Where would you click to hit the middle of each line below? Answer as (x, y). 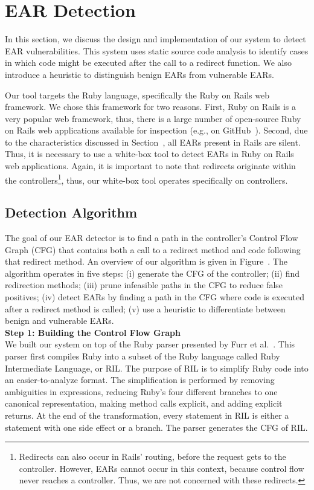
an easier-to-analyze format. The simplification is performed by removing (140, 380)
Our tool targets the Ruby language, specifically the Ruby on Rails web (137, 95)
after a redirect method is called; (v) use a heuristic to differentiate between (145, 308)
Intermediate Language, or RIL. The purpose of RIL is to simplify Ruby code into (157, 368)
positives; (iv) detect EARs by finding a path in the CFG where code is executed (155, 297)
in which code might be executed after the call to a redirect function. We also (149, 63)
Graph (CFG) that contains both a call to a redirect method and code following (153, 249)
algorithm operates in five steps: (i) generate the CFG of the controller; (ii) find (152, 273)
